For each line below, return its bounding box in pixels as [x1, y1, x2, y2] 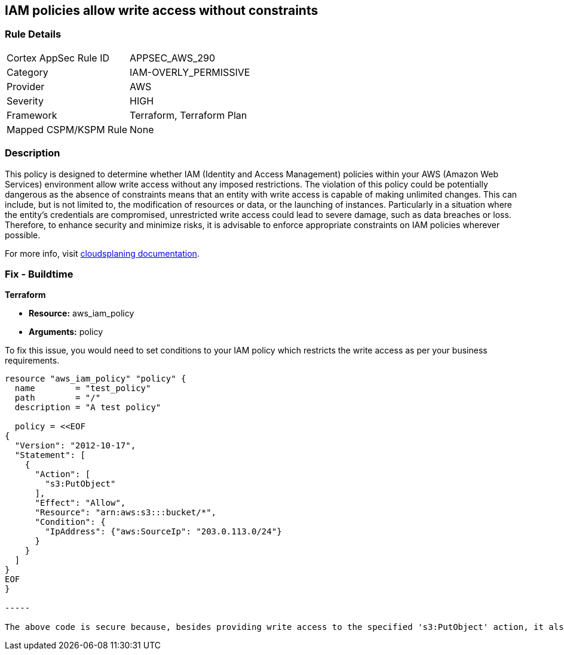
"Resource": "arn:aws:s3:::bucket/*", [35, 508, 217, 518]
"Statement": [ [14, 450, 85, 460]
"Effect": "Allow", [35, 498, 126, 508]
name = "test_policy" [14, 383, 151, 393]
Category [7, 66, 48, 78]
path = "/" [14, 393, 101, 403]
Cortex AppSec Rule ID [7, 51, 110, 64]
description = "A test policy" [14, 402, 161, 413]
